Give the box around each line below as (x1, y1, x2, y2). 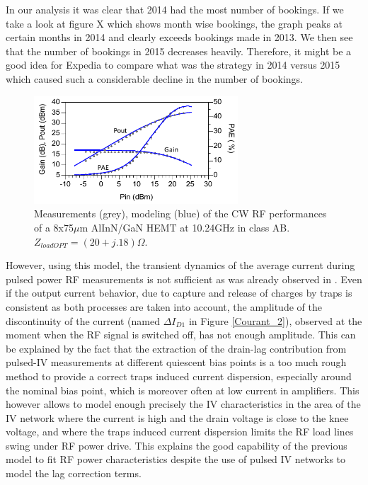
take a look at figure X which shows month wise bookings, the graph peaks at (6, 16, 343, 30)
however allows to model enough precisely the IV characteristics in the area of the (6, 396, 361, 411)
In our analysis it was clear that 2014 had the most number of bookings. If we (6, 2, 344, 16)
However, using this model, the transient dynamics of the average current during (6, 258, 355, 273)
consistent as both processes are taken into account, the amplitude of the (6, 299, 322, 314)
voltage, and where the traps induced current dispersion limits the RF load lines (6, 424, 354, 439)
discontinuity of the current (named (6, 313, 160, 328)
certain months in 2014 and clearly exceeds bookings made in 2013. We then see (6, 30, 353, 45)
